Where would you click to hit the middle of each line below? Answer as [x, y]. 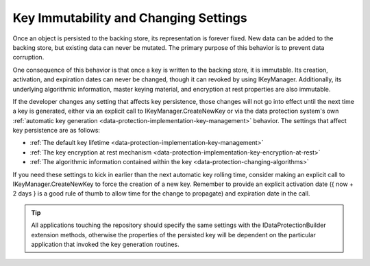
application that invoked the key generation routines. [105, 244]
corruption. [28, 57]
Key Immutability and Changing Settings [130, 18]
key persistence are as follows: [57, 131]
